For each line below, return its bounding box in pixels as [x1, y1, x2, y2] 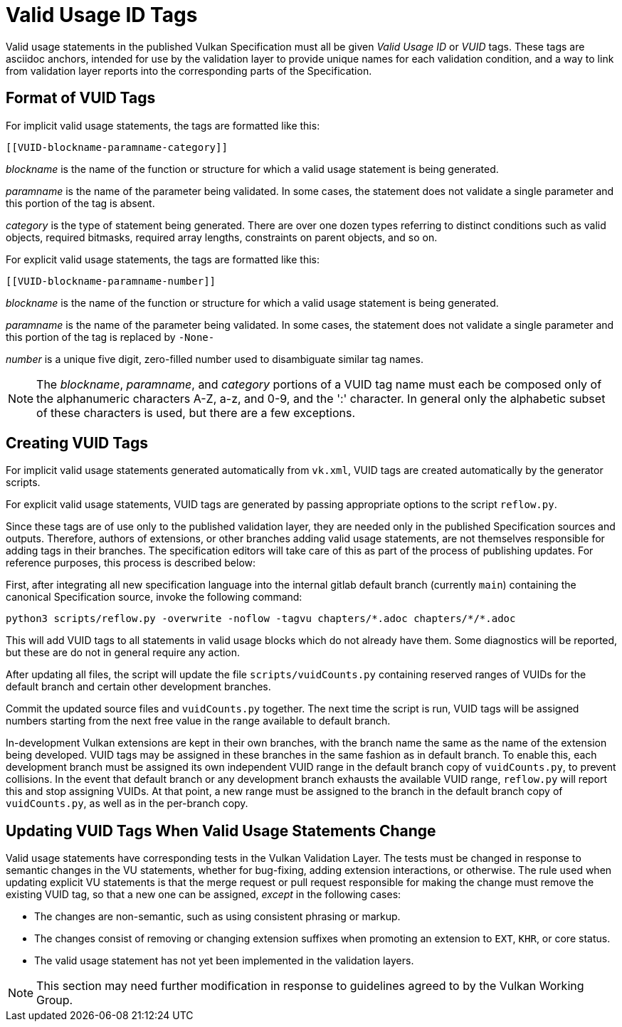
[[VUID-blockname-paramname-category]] [6, 141, 228, 153]
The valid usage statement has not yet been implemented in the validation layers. [34, 954, 414, 967]
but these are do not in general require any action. [6, 646, 241, 659]
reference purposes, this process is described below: [6, 557, 256, 569]
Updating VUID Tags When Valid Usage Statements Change [6, 821, 436, 840]
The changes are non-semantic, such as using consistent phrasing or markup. [34, 910, 401, 923]
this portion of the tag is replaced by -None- [6, 330, 215, 343]
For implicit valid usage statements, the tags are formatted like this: [6, 119, 320, 132]
